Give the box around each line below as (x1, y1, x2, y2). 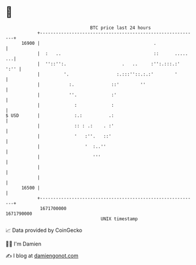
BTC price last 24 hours (90, 25, 151, 31)
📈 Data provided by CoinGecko (5, 227, 83, 234)
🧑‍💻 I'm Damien (5, 240, 42, 247)
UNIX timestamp (100, 215, 138, 222)
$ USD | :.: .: (5, 112, 115, 119)
